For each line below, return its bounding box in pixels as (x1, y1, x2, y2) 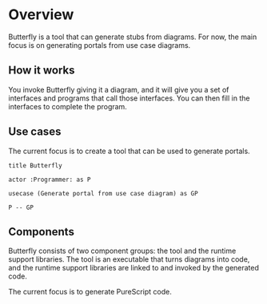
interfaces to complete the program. (8, 101, 128, 111)
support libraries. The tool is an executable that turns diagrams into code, (8, 255, 250, 264)
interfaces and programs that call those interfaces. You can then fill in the (8, 93, 250, 103)
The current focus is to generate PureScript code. (8, 287, 172, 297)
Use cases (8, 125, 62, 139)
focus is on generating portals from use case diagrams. (8, 40, 191, 49)
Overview (8, 6, 74, 24)
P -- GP (8, 203, 34, 211)
